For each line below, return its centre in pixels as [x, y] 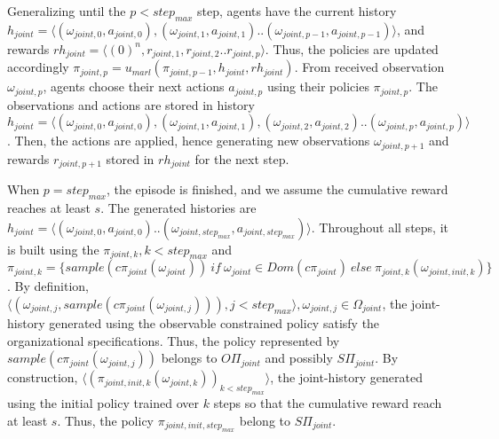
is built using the [53, 249]
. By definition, [48, 286]
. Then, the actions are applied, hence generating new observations [189, 141]
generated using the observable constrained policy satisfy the [214, 322]
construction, [43, 377]
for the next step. [242, 158]
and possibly [299, 358]
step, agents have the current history [297, 11]
